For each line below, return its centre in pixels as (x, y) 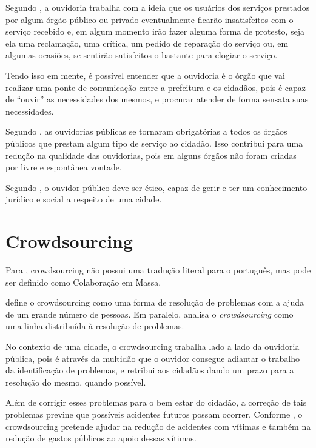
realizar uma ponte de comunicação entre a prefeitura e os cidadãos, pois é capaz (156, 87)
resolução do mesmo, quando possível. (76, 382)
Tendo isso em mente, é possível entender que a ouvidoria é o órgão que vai (145, 75)
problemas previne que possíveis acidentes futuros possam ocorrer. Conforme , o (154, 414)
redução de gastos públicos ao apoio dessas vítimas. (101, 438)
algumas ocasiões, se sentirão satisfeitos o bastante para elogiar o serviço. (142, 55)
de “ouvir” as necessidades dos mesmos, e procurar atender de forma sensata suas (157, 99)
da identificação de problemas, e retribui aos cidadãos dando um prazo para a (150, 370)
